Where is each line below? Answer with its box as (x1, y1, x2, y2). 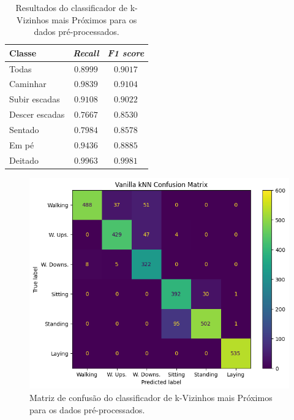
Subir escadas (9, 93, 60, 105)
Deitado (9, 153, 39, 166)
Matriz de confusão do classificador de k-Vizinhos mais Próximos (29, 391, 273, 403)
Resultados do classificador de (15, 1, 127, 13)
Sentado (9, 123, 39, 136)
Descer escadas (9, 108, 65, 121)
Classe (9, 46, 37, 59)
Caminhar (9, 77, 47, 90)
